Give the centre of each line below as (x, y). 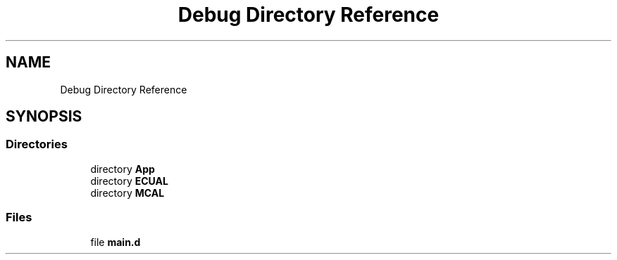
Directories (37, 144)
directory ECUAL (129, 181)
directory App (123, 169)
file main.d (116, 242)
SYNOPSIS (44, 117)
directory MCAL (127, 193)
